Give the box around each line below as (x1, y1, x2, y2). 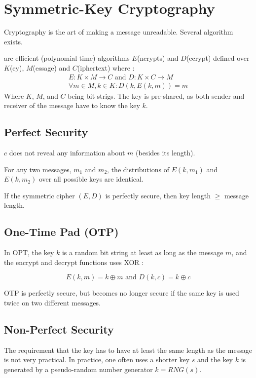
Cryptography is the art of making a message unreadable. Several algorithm (4, 27, 233, 37)
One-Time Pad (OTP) (4, 224, 119, 239)
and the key (197, 354, 233, 365)
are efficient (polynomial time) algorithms (4, 53, 130, 63)
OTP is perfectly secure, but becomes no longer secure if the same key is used (4, 288, 239, 298)
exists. (4, 36, 23, 46)
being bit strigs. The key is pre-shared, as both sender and (68, 90, 245, 101)
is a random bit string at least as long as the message (62, 247, 223, 258)
